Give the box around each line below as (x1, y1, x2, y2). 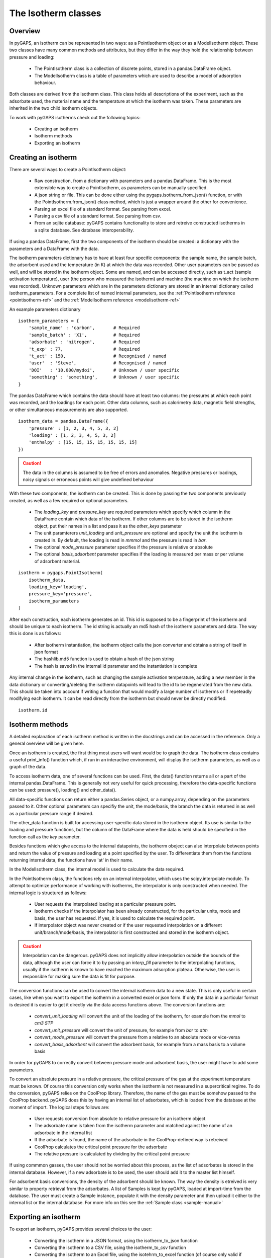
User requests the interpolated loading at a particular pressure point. (34, 901, 177, 907)
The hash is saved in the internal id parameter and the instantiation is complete (34, 663, 198, 669)
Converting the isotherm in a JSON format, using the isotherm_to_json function (34, 1237, 198, 1243)
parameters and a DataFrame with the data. (9, 246, 99, 252)
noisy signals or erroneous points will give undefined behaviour (23, 476, 154, 483)
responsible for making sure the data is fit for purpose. (23, 974, 135, 980)
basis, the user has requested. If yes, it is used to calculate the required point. (34, 915, 195, 921)
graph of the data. (9, 764, 47, 770)
